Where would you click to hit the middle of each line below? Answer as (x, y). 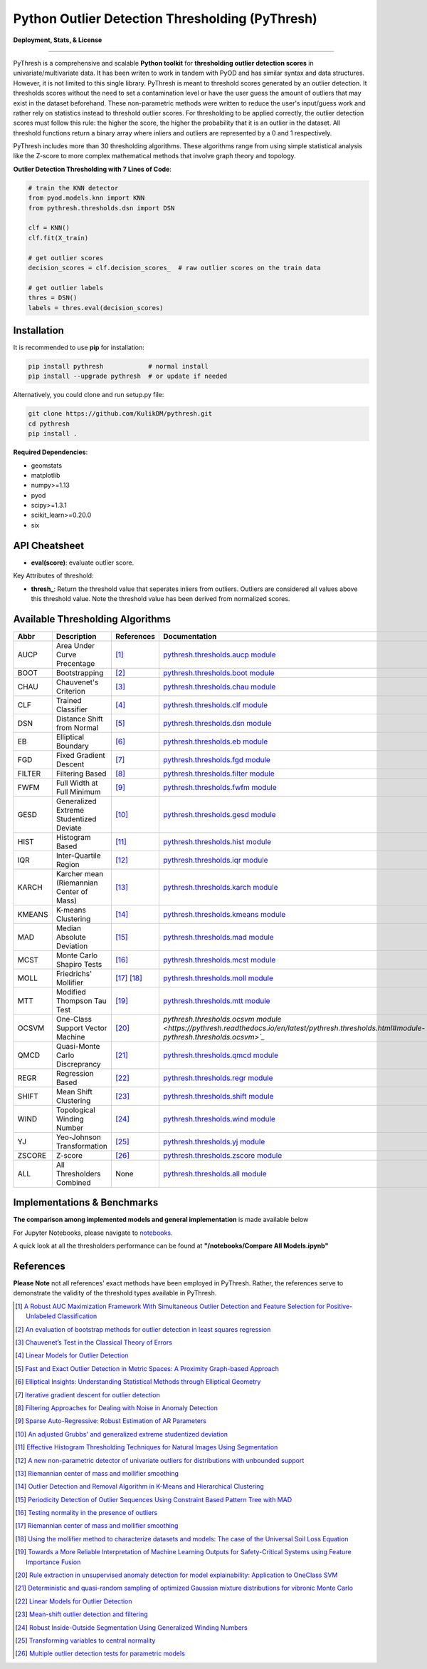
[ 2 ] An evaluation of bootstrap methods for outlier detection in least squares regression (143, 1329)
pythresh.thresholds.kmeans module (225, 914)
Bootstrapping (80, 672)
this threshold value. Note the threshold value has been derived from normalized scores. (160, 598)
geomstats (47, 465)
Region (68, 864)
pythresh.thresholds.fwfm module (220, 787)
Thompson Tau (81, 1000)
